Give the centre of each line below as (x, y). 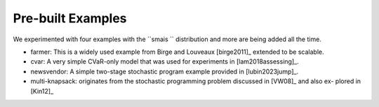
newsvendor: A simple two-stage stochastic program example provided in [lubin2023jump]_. (164, 71)
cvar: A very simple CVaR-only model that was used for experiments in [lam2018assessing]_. (165, 62)
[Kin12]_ (42, 91)
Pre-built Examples (70, 18)
